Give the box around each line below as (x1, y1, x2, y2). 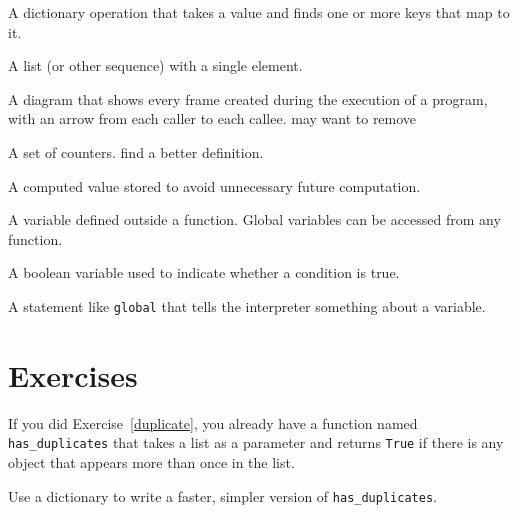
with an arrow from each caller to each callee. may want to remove (8, 108, 417, 129)
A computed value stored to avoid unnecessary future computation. (8, 175, 421, 196)
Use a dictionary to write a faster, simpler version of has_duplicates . (8, 485, 437, 506)
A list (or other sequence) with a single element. (8, 55, 303, 76)
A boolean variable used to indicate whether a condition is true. (8, 262, 400, 283)
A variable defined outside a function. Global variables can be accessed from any (8, 209, 501, 230)
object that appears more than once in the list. (8, 451, 295, 472)
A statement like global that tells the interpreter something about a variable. (8, 295, 486, 316)
